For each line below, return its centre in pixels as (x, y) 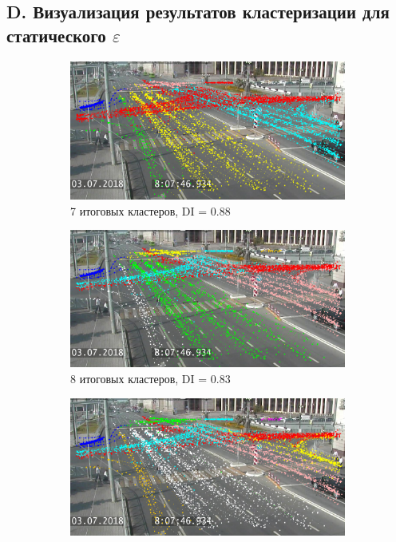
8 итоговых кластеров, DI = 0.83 (150, 379)
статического (56, 35)
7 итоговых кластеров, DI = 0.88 (150, 210)
